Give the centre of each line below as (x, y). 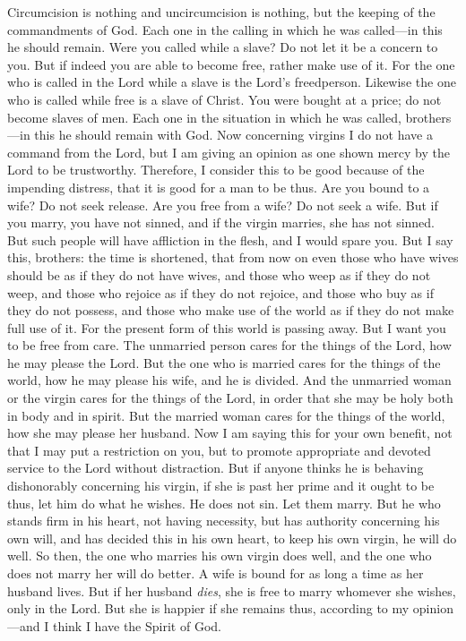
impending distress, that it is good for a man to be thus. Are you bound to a (219, 187)
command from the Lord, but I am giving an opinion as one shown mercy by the (229, 152)
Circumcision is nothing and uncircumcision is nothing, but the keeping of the (221, 12)
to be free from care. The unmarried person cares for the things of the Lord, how (229, 345)
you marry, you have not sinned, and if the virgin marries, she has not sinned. (221, 222)
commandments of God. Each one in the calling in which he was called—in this (225, 29)
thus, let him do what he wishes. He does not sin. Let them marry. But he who (224, 503)
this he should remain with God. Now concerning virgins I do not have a (233, 135)
